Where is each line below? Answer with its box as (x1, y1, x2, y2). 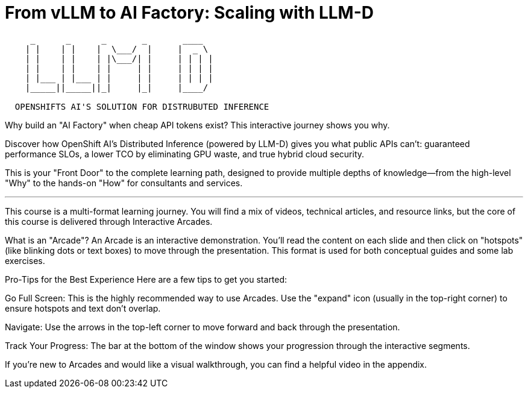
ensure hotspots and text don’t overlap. (5, 303, 161, 313)
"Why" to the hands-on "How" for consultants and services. (5, 177, 243, 188)
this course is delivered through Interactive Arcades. (5, 216, 213, 227)
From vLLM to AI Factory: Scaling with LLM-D (5, 2, 374, 23)
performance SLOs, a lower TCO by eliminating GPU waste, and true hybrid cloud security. (5, 148, 365, 159)
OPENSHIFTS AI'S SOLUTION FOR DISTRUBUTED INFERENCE (14, 101, 269, 112)
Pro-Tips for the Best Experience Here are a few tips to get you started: (5, 274, 288, 285)
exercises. (5, 255, 45, 266)
